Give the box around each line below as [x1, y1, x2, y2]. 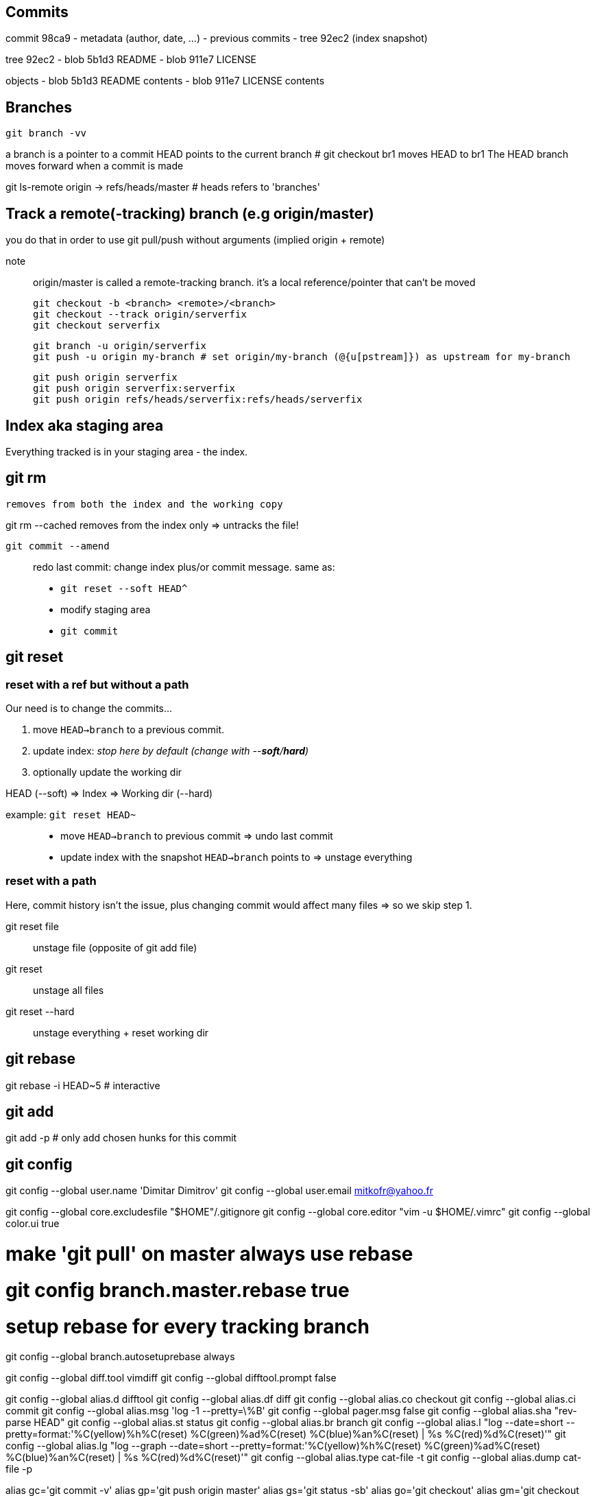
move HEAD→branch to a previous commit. [33, 724, 225, 736]
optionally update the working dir [33, 766, 182, 779]
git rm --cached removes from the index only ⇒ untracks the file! [5, 519, 299, 531]
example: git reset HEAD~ [5, 809, 136, 821]
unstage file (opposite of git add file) [33, 941, 197, 953]
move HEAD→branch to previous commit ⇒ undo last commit [60, 830, 333, 842]
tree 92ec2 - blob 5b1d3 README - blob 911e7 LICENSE [5, 54, 257, 66]
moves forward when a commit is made [5, 160, 184, 172]
